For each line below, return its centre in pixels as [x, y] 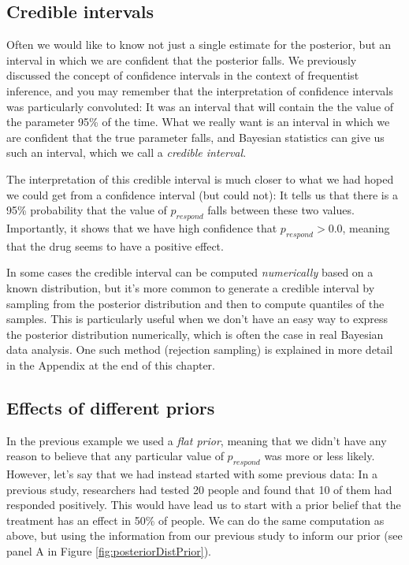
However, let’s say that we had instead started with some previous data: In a [192, 474]
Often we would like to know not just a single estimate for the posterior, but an [199, 45]
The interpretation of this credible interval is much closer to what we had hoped [200, 178]
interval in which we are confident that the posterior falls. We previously [182, 59]
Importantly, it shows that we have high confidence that [142, 227]
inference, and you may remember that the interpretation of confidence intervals [200, 90]
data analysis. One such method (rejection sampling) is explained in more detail [200, 349]
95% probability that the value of [87, 210]
